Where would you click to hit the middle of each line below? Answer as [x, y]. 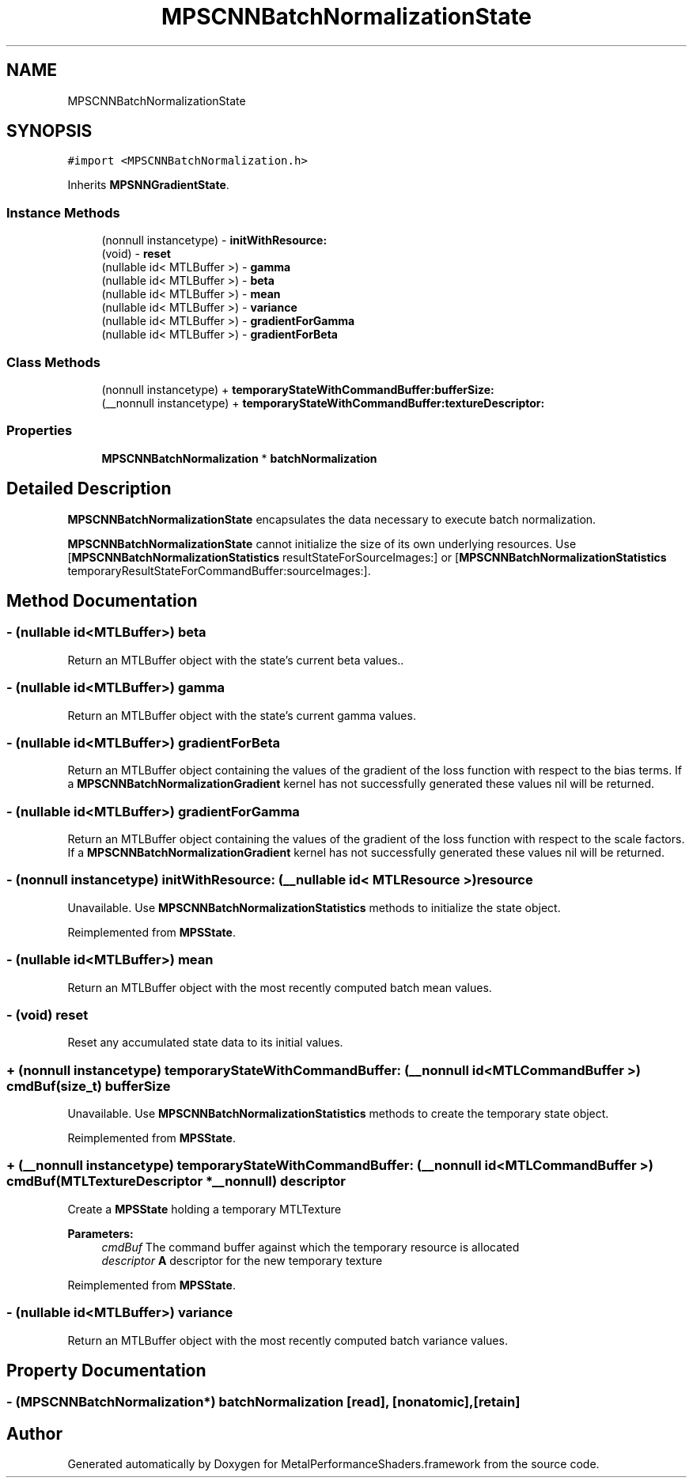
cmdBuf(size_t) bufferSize [89, 1086]
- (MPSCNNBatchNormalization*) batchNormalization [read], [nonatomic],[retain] [263, 1402]
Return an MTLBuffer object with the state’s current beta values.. [236, 660]
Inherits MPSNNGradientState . [148, 185]
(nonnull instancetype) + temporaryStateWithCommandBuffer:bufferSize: [298, 389]
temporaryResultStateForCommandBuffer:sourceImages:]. [219, 570]
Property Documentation [106, 1370]
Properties [40, 431]
